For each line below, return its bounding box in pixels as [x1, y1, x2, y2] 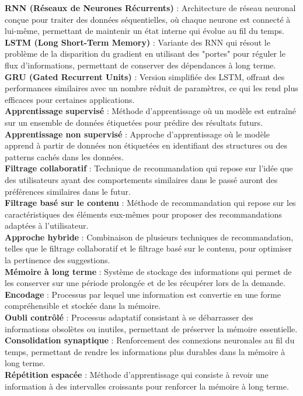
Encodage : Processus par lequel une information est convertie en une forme [5, 288, 281, 300]
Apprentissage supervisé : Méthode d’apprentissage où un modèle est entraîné [5, 105, 296, 117]
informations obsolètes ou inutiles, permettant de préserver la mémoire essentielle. [5, 322, 298, 335]
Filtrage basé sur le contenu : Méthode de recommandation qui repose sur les [5, 197, 296, 209]
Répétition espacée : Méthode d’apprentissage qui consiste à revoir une [5, 369, 269, 380]
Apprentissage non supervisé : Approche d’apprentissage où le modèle [5, 128, 270, 140]
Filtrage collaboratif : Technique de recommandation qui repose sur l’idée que [5, 162, 293, 174]
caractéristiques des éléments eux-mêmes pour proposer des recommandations [5, 208, 282, 220]
